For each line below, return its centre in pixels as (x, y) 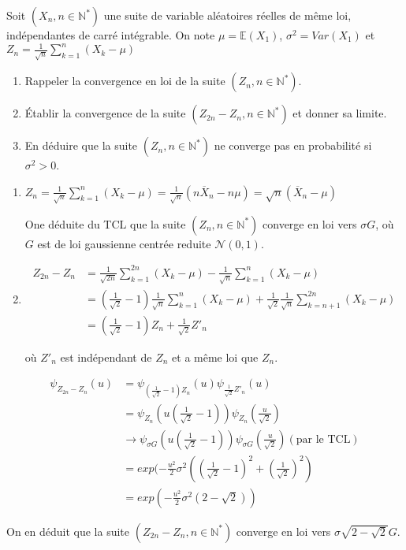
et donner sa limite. (340, 113)
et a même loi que (215, 357)
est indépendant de (106, 357)
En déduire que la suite (81, 145)
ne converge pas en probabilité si (293, 145)
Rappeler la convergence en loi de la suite (125, 81)
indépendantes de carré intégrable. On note (111, 35)
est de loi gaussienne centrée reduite (124, 243)
